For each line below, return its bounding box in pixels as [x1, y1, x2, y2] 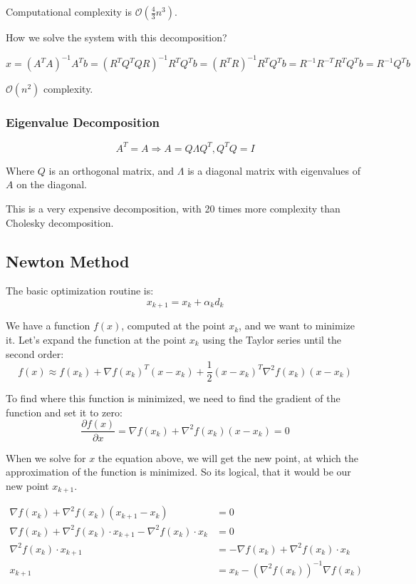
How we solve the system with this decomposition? [6, 30, 227, 44]
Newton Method [6, 250, 130, 272]
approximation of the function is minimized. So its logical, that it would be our [6, 464, 351, 479]
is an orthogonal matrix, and [48, 163, 175, 178]
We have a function [6, 318, 90, 333]
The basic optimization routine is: [6, 283, 154, 298]
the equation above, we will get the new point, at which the [98, 450, 358, 465]
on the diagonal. [16, 177, 87, 192]
